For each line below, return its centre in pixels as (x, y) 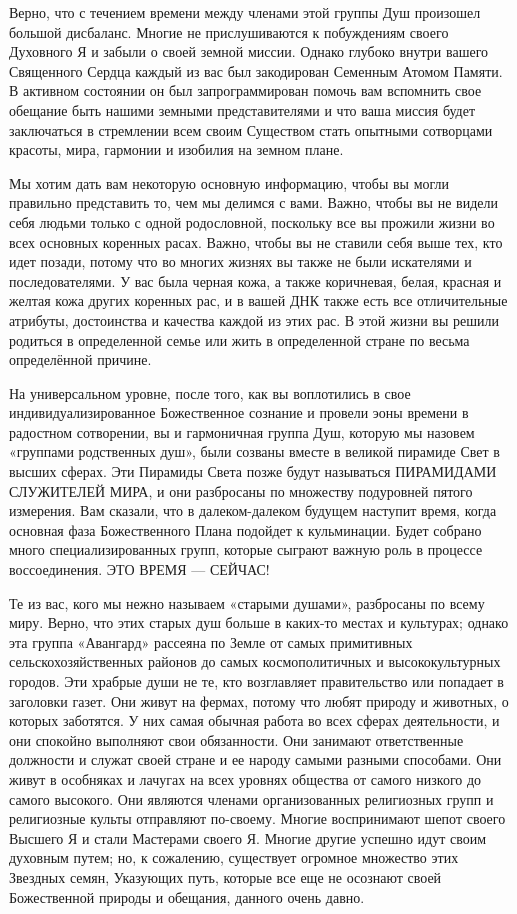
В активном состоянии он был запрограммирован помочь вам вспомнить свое (245, 90)
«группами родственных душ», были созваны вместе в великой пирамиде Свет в (254, 451)
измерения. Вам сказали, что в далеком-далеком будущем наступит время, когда (253, 510)
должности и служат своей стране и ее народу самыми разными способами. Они (255, 759)
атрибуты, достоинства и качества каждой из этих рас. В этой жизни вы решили (254, 319)
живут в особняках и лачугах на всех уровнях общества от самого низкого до (245, 778)
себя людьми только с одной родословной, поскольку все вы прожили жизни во (252, 221)
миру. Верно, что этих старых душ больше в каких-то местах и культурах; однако (259, 622)
